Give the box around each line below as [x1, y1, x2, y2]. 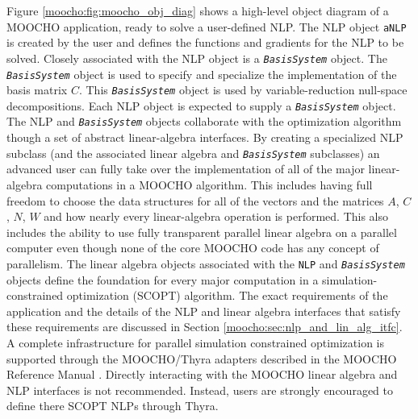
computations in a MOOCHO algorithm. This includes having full [46, 176, 373, 193]
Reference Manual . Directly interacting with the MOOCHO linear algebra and [6, 366, 398, 383]
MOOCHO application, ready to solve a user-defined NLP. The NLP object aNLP [6, 18, 407, 35]
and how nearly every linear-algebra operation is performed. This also [44, 208, 389, 225]
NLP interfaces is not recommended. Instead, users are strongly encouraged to [6, 381, 393, 398]
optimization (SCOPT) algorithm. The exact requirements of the [66, 287, 388, 304]
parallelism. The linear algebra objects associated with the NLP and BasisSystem [6, 255, 405, 272]
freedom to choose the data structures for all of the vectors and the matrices [6, 192, 384, 209]
